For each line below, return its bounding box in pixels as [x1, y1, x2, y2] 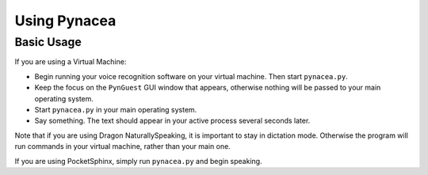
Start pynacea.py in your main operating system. [34, 105, 197, 114]
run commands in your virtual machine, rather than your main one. [14, 142, 231, 151]
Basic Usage [14, 35, 82, 49]
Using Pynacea [14, 12, 117, 29]
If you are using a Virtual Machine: [14, 57, 127, 67]
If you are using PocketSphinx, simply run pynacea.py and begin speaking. [14, 156, 262, 165]
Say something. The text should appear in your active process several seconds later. [34, 116, 311, 126]
